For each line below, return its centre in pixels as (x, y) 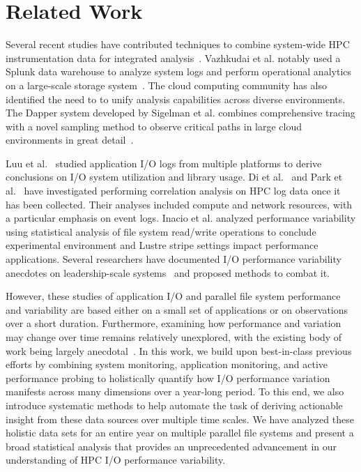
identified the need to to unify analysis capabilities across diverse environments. (176, 99)
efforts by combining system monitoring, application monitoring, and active (167, 364)
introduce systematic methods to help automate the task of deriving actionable (174, 405)
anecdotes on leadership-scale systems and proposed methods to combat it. (168, 272)
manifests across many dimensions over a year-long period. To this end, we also (175, 391)
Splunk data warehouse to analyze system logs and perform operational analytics (179, 71)
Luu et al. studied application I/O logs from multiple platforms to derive (164, 163)
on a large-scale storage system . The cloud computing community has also (166, 85)
